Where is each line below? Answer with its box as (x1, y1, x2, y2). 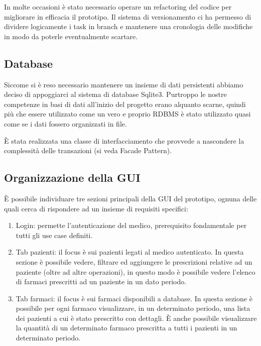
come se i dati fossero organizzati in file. (4, 118, 127, 129)
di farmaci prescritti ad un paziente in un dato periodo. (16, 276, 187, 287)
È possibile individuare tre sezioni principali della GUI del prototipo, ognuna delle (4, 193, 257, 203)
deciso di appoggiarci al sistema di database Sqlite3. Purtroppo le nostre (4, 89, 227, 99)
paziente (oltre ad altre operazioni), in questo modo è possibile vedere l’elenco (16, 266, 255, 277)
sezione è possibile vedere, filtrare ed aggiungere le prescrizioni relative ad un (16, 256, 252, 267)
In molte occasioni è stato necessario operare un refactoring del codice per (4, 2, 232, 12)
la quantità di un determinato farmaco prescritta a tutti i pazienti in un (16, 322, 237, 333)
